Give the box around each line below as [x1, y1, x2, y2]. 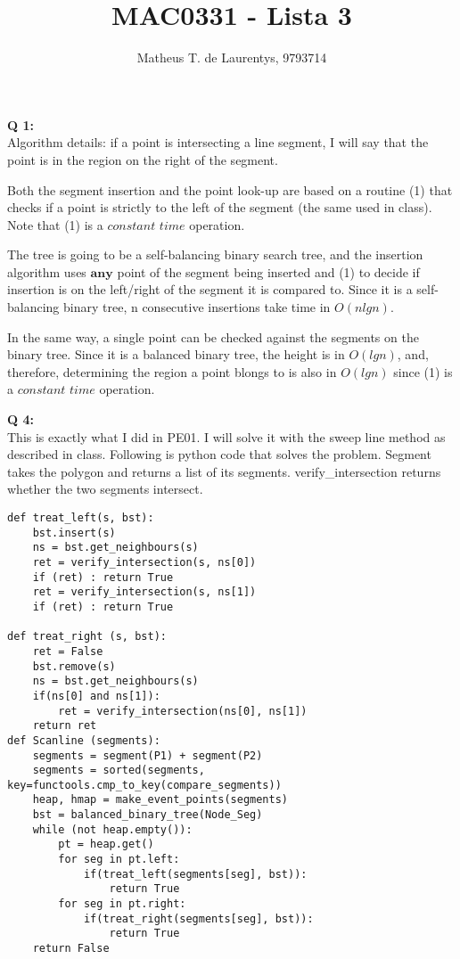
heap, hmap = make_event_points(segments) [32, 793, 288, 807]
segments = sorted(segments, [32, 764, 205, 777]
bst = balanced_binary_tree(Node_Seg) [32, 808, 263, 822]
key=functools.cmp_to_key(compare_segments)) [7, 778, 282, 791]
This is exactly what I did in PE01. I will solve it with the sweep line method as [7, 427, 446, 446]
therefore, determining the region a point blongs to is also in [7, 362, 337, 381]
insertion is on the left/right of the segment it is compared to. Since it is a [7, 280, 413, 299]
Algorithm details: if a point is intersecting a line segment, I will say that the [7, 133, 429, 152]
